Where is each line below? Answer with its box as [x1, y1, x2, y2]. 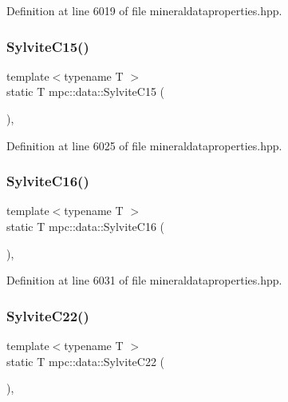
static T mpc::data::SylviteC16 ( [6, 218, 165, 234]
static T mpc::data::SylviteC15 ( [6, 83, 165, 100]
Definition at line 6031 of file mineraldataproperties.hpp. [6, 272, 282, 289]
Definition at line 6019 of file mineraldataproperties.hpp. [6, 2, 282, 18]
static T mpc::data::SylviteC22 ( [6, 352, 165, 369]
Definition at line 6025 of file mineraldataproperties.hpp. [6, 137, 282, 153]
